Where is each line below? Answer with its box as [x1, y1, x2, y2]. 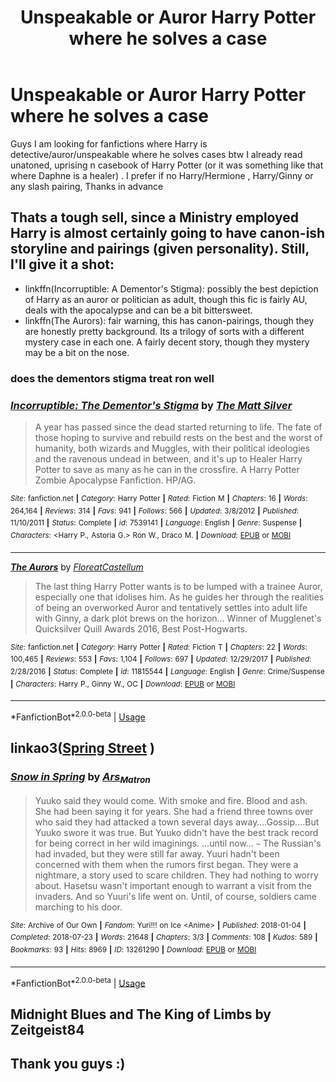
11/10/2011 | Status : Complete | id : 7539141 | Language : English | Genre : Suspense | [10, 518, 302, 528]
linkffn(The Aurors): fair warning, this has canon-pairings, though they [24, 314, 315, 326]
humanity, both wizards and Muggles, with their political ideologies [34, 442, 311, 454]
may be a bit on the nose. [24, 346, 130, 358]
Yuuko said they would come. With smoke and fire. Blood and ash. [34, 794, 308, 806]
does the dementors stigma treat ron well [10, 371, 215, 385]
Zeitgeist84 [10, 1021, 85, 1038]
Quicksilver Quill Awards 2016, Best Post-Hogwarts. [34, 622, 248, 635]
